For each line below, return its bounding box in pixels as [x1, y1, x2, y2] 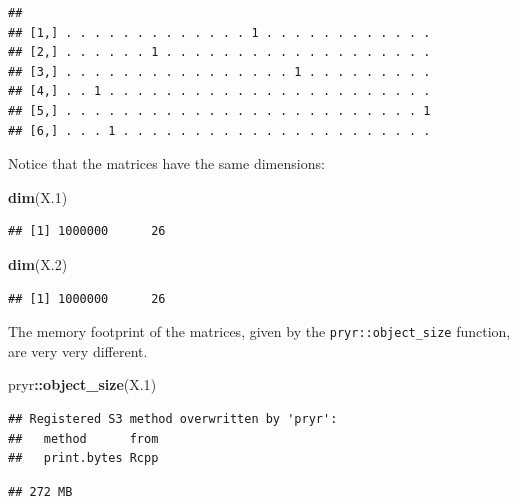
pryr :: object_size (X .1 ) [8, 374, 157, 395]
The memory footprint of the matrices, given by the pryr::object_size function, [8, 321, 511, 342]
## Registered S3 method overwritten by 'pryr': [8, 411, 338, 426]
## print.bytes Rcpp [8, 451, 159, 466]
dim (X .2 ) [8, 253, 68, 274]
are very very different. [8, 340, 148, 361]
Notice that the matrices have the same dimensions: [8, 153, 325, 174]
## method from [8, 431, 159, 446]
